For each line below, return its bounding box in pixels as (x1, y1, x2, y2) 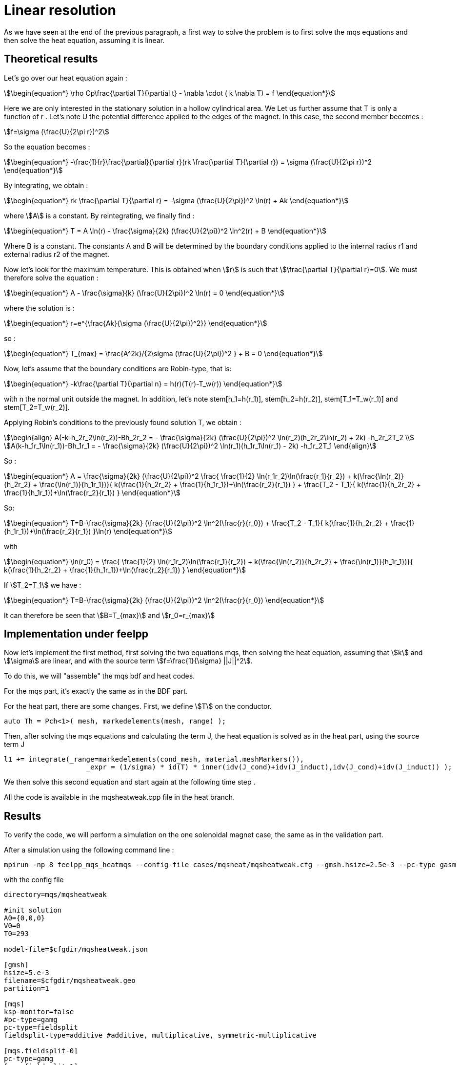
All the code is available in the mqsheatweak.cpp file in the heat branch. (4, 793, 235, 802)
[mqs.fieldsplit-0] (4, 1047, 78, 1055)
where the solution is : (4, 303, 75, 312)
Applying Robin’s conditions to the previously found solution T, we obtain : (4, 418, 241, 426)
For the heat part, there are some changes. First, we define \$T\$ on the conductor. (4, 702, 272, 711)
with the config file (4, 875, 64, 884)
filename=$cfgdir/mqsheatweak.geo (4, 977, 136, 985)
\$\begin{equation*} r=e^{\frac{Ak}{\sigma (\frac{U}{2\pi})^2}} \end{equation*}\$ (4, 319, 267, 327)
